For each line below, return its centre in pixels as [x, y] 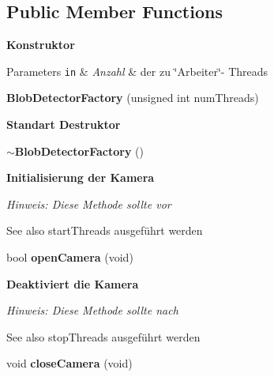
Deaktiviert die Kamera [73, 283]
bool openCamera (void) [70, 257]
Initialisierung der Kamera [81, 177]
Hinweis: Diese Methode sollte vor [89, 204]
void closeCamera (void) [69, 363]
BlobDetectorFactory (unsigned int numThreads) [133, 98]
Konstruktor [41, 45]
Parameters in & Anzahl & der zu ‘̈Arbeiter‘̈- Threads [137, 71]
